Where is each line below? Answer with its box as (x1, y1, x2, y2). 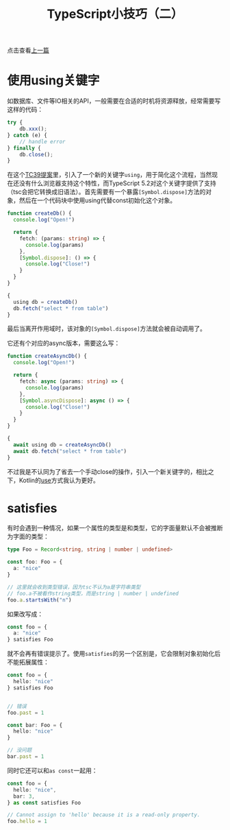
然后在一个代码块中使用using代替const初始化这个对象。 (18, 196, 177, 204)
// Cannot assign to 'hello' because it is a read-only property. (7, 811, 201, 818)
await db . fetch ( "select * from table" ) (13, 447, 127, 455)
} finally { (7, 145, 41, 152)
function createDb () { (7, 210, 72, 217)
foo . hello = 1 (7, 818, 48, 825)
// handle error (19, 138, 66, 145)
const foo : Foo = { (7, 558, 63, 566)
